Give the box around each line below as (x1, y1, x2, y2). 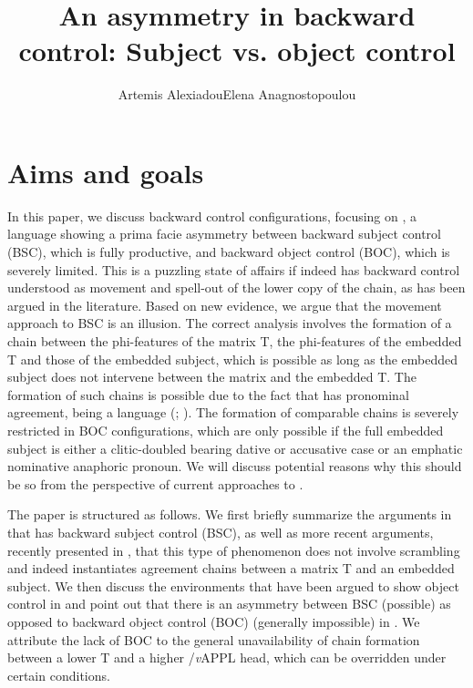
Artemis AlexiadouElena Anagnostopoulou (118, 85, 356, 104)
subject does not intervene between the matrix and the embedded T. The (7, 367, 416, 386)
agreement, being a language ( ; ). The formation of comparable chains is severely (7, 403, 459, 422)
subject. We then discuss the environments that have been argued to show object (7, 576, 459, 595)
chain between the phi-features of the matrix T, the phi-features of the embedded (7, 332, 462, 350)
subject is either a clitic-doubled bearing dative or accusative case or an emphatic (7, 438, 463, 457)
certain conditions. (7, 665, 110, 684)
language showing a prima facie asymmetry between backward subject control (7, 224, 441, 243)
